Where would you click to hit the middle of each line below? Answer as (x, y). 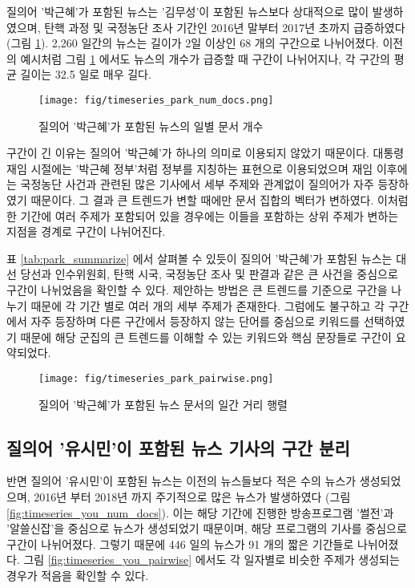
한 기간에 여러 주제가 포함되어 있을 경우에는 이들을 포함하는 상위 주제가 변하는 (203, 215)
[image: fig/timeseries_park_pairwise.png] (156, 378)
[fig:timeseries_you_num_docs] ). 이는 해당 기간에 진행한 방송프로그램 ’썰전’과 (200, 512)
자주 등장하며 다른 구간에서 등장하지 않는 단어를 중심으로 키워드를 (195, 321)
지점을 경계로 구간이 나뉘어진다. (86, 231)
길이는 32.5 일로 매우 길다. (86, 74)
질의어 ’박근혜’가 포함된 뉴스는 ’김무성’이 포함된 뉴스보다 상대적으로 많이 (188, 11)
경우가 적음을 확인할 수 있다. (78, 575)
